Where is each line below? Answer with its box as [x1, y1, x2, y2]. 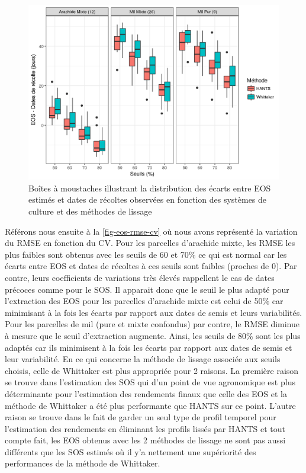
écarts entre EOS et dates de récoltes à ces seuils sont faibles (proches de [5, 260, 269, 272]
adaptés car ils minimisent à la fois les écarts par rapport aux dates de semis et [5, 341, 292, 353]
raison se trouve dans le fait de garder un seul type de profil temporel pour [5, 411, 276, 423]
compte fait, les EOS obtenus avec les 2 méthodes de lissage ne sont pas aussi [5, 434, 286, 446]
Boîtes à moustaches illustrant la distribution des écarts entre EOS [28, 181, 271, 194]
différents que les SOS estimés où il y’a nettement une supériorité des [5, 445, 256, 458]
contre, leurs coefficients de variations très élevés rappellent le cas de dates [5, 271, 275, 283]
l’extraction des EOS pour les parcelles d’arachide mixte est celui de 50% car [5, 295, 284, 307]
